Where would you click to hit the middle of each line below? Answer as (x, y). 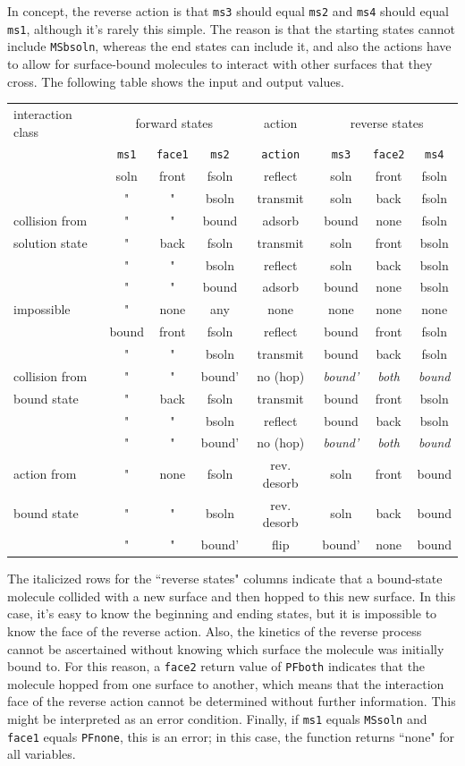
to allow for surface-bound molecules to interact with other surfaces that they (220, 63)
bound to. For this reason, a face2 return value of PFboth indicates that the (216, 666)
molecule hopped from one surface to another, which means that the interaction (226, 683)
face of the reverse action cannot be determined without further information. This (232, 701)
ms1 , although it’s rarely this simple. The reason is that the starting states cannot (231, 28)
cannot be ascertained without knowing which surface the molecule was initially (226, 648)
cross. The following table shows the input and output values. (176, 81)
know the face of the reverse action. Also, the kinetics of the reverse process (215, 630)
